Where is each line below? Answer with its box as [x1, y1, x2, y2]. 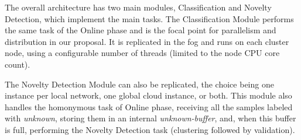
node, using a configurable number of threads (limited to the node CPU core [5, 47, 280, 59]
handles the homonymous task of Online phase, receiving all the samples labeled [5, 100, 293, 113]
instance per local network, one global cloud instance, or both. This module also [5, 89, 292, 101]
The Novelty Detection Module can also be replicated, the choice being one [5, 78, 274, 90]
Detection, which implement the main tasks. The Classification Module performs [5, 12, 294, 24]
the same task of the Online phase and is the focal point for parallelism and [5, 24, 276, 36]
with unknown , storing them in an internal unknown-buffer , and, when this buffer [5, 112, 296, 124]
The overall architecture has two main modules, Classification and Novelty [5, 1, 272, 13]
